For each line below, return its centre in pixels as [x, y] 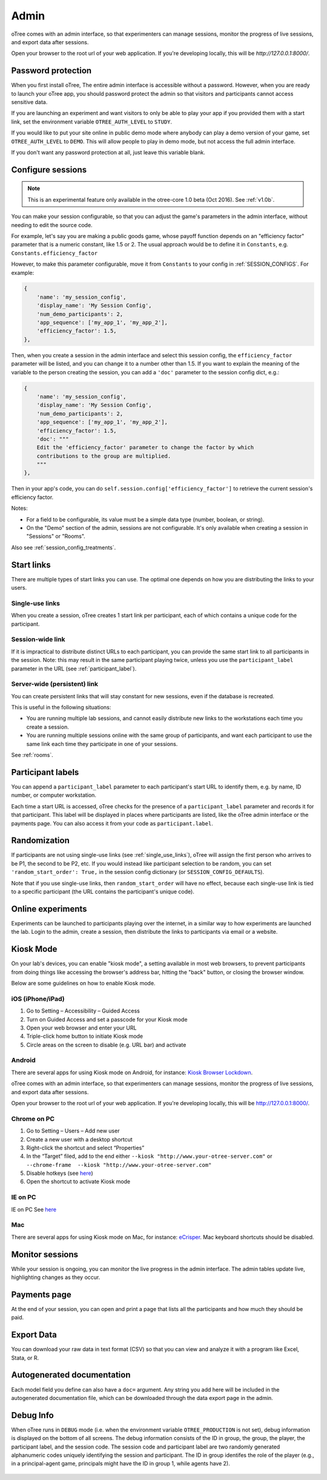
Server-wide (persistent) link [54, 684]
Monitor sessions [45, 1254]
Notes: [19, 508]
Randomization [40, 841]
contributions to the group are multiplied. [104, 456]
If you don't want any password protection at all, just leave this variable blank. [108, 152]
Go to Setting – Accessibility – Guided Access [83, 1011]
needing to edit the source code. [52, 225]
